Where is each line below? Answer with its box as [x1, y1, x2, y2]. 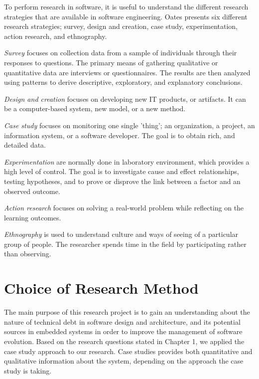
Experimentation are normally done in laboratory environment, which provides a [4, 156, 250, 167]
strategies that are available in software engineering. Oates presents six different [4, 11, 248, 21]
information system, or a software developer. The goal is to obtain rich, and [4, 130, 235, 140]
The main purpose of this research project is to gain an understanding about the [4, 307, 250, 317]
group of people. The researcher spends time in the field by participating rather [4, 238, 247, 249]
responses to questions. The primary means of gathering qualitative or [4, 57, 218, 67]
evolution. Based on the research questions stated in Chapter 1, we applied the [4, 336, 245, 346]
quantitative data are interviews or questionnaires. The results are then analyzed [4, 67, 251, 77]
